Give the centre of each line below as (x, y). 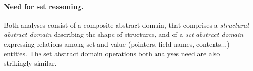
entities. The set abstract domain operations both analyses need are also (112, 53)
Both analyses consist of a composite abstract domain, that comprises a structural (126, 25)
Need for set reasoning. (44, 6)
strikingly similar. (30, 63)
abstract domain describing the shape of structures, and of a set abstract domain (124, 34)
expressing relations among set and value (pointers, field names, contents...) (117, 44)
